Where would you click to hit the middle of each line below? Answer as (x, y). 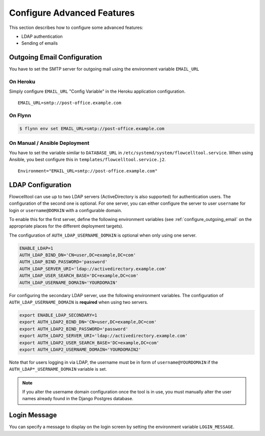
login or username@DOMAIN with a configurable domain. (66, 210)
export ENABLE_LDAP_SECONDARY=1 (58, 315)
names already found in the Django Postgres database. (78, 399)
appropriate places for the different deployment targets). (66, 226)
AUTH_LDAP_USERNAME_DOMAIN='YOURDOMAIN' (68, 283)
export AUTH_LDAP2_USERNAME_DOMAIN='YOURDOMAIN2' (80, 349)
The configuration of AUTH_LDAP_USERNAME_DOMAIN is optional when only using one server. (103, 235)
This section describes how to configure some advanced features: (76, 27)
